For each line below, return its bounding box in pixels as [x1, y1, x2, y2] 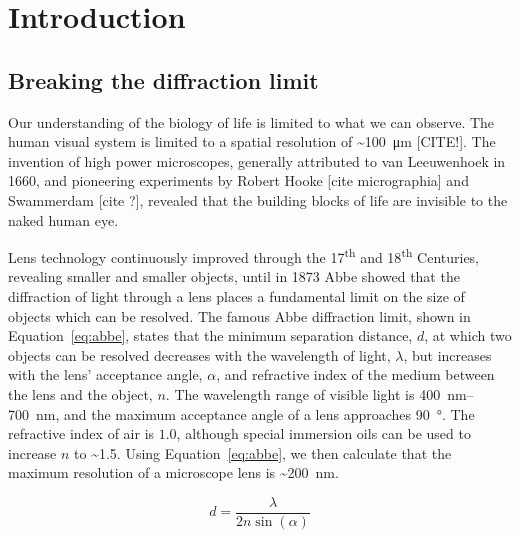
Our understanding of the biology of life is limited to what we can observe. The [8, 111, 495, 132]
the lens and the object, [8, 383, 153, 404]
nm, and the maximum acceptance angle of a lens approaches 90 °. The [35, 403, 475, 424]
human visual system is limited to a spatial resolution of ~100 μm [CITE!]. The [8, 131, 496, 152]
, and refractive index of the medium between [216, 364, 495, 385]
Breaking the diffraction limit [8, 64, 319, 95]
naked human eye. [8, 209, 119, 230]
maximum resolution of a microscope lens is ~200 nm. [8, 462, 339, 483]
